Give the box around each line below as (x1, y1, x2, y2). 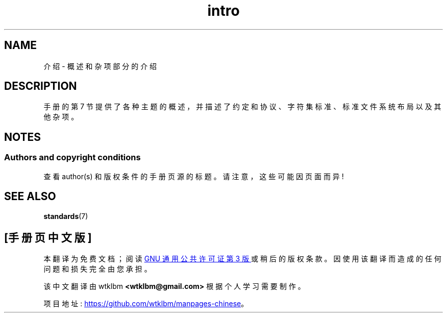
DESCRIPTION (4, 80, 77, 93)
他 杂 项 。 (43, 112, 79, 121)
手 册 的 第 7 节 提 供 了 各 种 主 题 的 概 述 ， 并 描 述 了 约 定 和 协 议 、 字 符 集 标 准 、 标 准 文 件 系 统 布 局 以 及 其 (43, 102, 441, 111)
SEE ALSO (4, 190, 56, 203)
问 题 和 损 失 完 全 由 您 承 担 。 (43, 264, 152, 274)
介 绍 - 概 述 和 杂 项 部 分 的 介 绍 (43, 61, 157, 70)
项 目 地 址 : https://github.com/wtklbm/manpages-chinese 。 (43, 299, 249, 308)
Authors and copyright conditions (4, 152, 141, 163)
